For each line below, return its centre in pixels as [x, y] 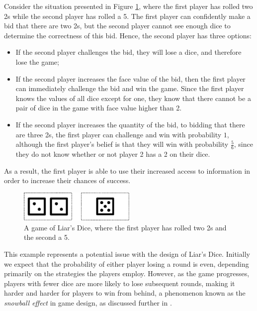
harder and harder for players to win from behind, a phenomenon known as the [125, 293]
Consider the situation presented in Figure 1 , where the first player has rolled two [128, 6]
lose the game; [37, 61]
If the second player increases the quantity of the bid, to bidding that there [130, 124]
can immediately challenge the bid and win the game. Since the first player [130, 88]
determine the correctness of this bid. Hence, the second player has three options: [128, 35]
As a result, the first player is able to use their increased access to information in [127, 170]
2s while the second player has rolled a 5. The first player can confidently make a [127, 16]
